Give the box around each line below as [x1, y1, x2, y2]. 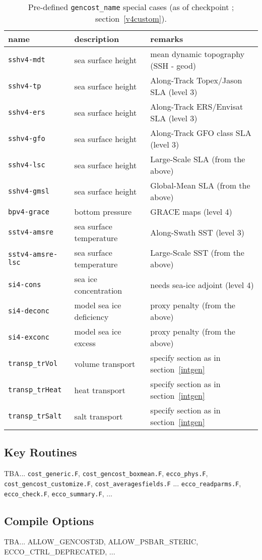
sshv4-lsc [8, 161, 45, 169]
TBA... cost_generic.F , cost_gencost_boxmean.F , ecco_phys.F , [4, 468, 208, 479]
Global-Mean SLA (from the [150, 179, 250, 191]
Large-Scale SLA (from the [150, 153, 245, 165]
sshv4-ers [8, 108, 45, 116]
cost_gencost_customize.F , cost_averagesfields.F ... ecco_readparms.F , [4, 478, 241, 488]
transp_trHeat [8, 386, 62, 394]
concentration [74, 285, 122, 296]
